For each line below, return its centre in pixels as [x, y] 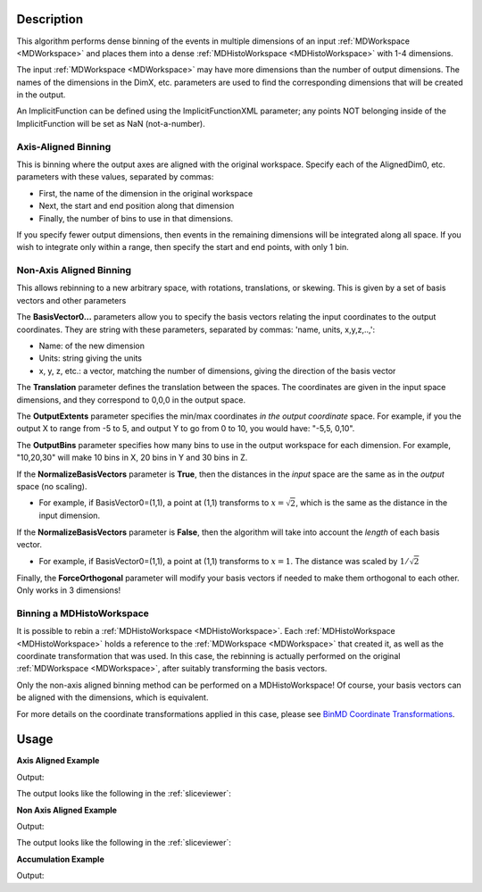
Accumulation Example [60, 859]
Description [50, 19]
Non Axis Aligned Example [67, 810]
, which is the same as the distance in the [372, 503]
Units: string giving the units [91, 358]
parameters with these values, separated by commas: [115, 177]
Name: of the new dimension [91, 346]
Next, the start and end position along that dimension [137, 206]
